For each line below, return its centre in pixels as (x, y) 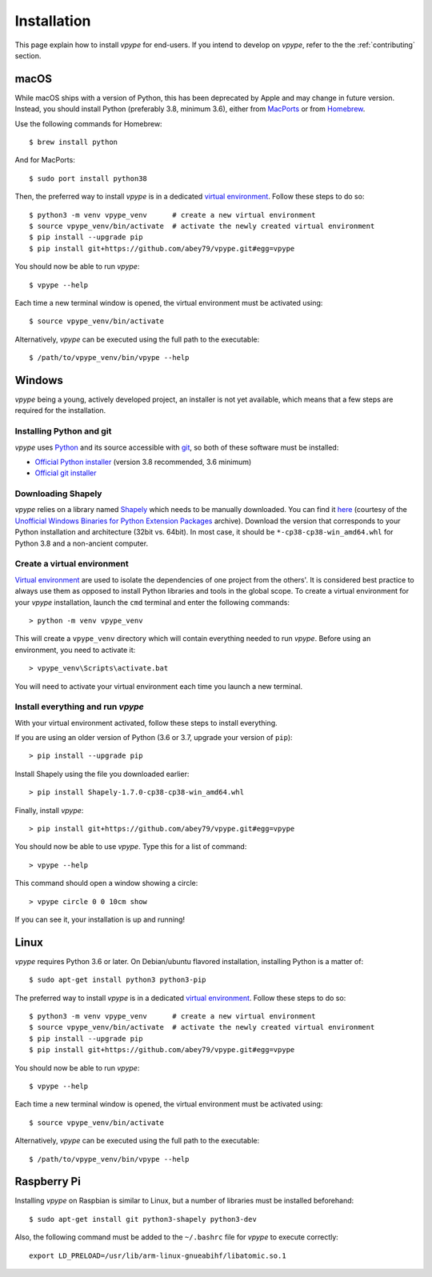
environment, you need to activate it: (75, 650)
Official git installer (66, 473)
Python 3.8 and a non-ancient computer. (81, 543)
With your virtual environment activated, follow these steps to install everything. (146, 723)
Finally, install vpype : (49, 810)
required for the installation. (60, 410)
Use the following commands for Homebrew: (89, 123)
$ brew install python (74, 142)
